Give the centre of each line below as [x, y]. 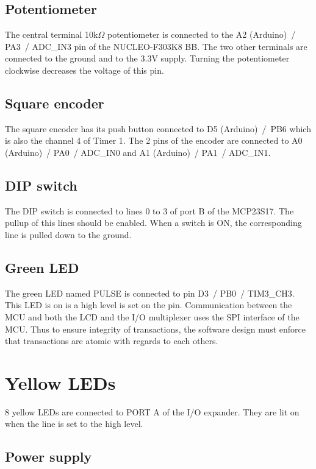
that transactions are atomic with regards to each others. [112, 341]
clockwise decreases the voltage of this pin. [84, 70]
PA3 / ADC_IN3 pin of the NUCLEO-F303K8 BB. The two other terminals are [156, 46]
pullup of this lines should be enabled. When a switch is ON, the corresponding [153, 223]
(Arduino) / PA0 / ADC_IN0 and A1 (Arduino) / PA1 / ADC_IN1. [138, 152]
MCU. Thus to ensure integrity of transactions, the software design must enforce [156, 329]
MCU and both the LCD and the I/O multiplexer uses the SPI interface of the [152, 316]
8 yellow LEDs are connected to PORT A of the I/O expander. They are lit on [152, 411]
